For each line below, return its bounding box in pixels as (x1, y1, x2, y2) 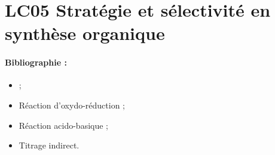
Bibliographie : (5, 56, 67, 69)
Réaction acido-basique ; (19, 119, 109, 131)
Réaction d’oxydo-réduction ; (19, 98, 125, 111)
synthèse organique (5, 21, 165, 45)
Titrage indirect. (19, 139, 80, 151)
